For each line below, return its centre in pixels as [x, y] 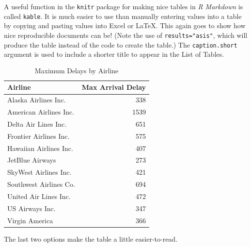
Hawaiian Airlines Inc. [40, 148]
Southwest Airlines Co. [41, 184]
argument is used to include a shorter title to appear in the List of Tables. [114, 54]
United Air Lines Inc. [39, 196]
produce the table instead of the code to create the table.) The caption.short [121, 44]
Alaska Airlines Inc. [37, 100]
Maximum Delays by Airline [77, 70]
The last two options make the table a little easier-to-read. [91, 239]
